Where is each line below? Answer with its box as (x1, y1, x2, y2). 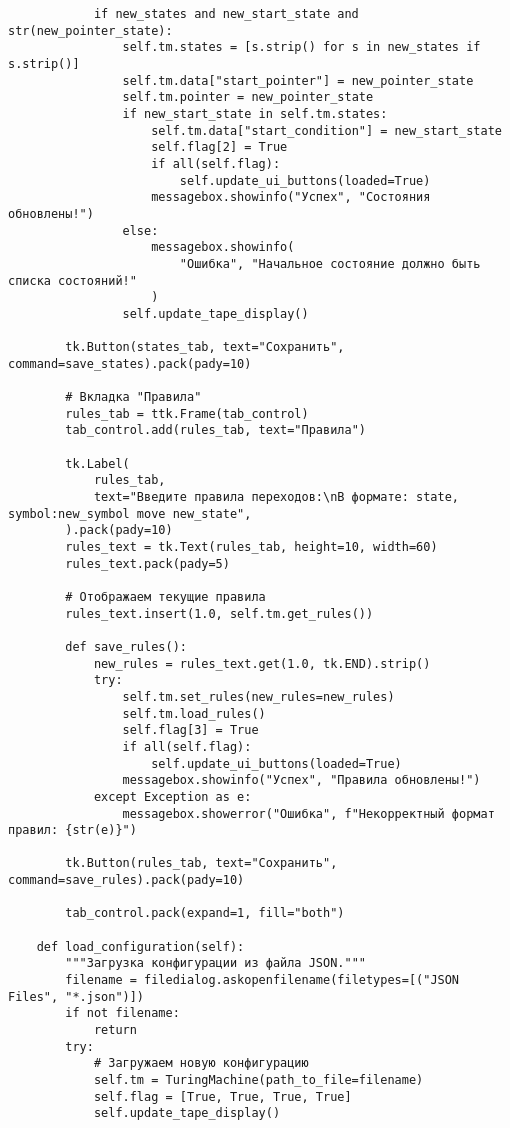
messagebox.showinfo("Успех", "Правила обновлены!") (122, 773, 481, 788)
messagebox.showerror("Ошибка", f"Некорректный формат (122, 806, 495, 821)
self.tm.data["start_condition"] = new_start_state (151, 123, 502, 138)
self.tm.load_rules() (122, 706, 266, 721)
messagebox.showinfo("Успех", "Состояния (151, 190, 431, 205)
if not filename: (65, 1006, 180, 1021)
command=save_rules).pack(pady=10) (8, 873, 245, 888)
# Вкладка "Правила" (65, 390, 202, 405)
